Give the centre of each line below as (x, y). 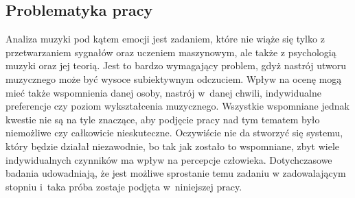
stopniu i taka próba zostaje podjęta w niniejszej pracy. (124, 186)
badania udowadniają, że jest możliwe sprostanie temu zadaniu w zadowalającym (176, 173)
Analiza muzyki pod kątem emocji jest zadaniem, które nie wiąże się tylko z (165, 39)
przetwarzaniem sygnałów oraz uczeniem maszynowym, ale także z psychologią (171, 52)
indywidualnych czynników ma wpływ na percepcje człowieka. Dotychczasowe (169, 159)
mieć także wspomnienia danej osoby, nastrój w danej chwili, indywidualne (163, 92)
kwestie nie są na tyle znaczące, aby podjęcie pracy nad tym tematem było (163, 119)
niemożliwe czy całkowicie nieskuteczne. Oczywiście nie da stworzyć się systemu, (174, 133)
